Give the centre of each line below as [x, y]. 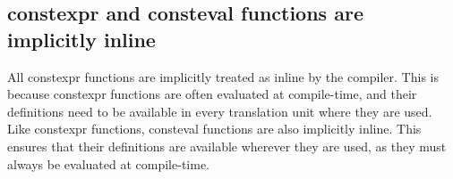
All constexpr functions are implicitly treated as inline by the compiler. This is [223, 76]
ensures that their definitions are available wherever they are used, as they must [227, 146]
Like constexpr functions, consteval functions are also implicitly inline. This [214, 129]
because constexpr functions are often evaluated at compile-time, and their [212, 94]
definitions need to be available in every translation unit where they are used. [220, 111]
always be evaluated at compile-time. [108, 163]
